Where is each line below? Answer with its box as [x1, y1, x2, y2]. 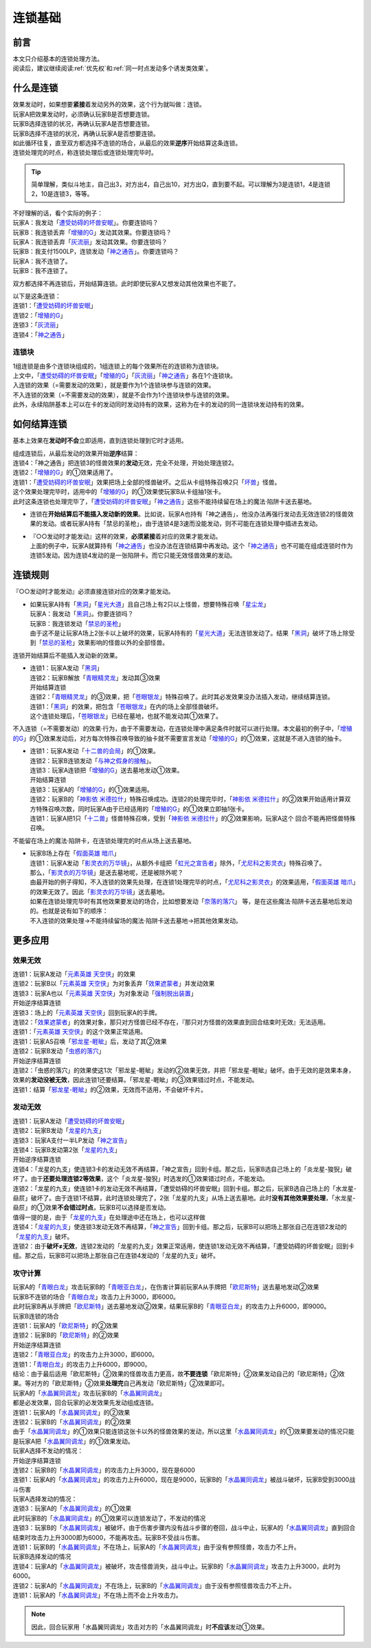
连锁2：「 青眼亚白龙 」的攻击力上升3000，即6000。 [12, 1350, 158, 1358]
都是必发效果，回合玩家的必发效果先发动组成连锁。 [12, 1398, 157, 1407]
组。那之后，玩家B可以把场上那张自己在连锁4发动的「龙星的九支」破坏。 [12, 1252, 220, 1260]
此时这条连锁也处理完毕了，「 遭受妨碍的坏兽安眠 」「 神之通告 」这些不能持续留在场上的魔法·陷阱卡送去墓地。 [12, 497, 316, 506]
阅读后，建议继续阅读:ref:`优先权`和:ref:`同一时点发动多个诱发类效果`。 [12, 64, 212, 72]
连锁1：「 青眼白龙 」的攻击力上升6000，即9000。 [12, 1360, 151, 1368]
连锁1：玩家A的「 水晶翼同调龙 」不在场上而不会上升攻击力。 [12, 1591, 182, 1599]
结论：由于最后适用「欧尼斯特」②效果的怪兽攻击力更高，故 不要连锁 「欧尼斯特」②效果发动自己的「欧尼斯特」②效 [12, 1369, 345, 1378]
